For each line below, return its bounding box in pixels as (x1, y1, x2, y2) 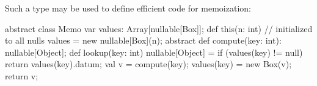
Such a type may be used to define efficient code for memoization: (5, 2, 251, 14)
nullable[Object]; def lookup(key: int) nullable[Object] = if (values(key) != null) (5, 45, 303, 58)
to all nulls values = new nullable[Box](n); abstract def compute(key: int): (5, 34, 282, 47)
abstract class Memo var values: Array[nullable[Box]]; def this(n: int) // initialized (5, 22, 313, 35)
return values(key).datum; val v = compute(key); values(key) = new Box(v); (5, 58, 292, 70)
